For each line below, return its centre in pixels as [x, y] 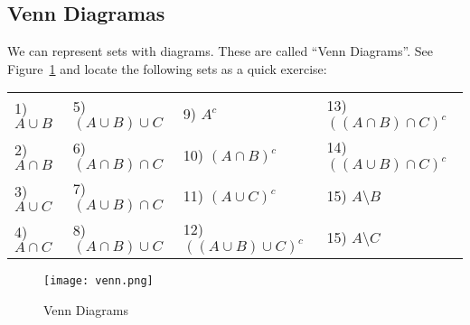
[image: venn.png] [99, 281]
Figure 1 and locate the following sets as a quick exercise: [167, 68]
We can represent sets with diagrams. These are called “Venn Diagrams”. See [220, 51]
